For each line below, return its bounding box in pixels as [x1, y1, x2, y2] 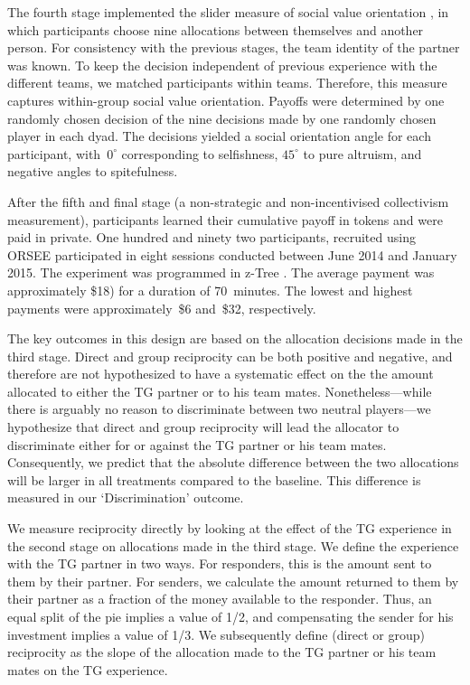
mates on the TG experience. [7, 660, 168, 679]
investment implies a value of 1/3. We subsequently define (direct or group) [7, 624, 426, 643]
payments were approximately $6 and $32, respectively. [7, 298, 316, 317]
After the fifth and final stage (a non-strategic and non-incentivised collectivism [7, 192, 449, 211]
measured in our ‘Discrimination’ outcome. [7, 488, 244, 507]
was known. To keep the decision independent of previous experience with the [7, 55, 437, 74]
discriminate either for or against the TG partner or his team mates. [7, 435, 387, 454]
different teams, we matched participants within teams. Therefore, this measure [7, 73, 447, 92]
